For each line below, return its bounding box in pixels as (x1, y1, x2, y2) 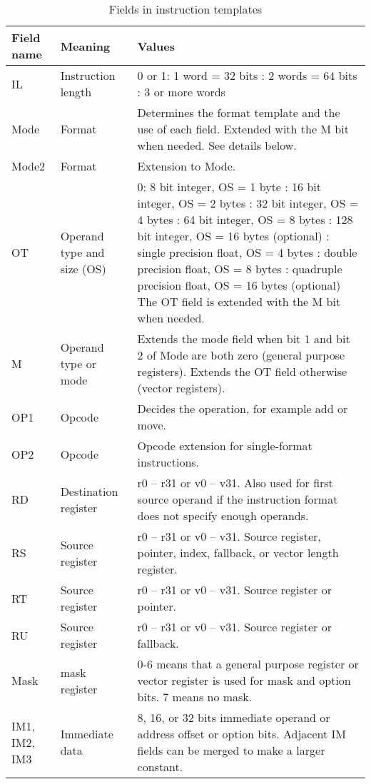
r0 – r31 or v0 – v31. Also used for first (137, 474, 333, 491)
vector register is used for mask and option (137, 672, 351, 688)
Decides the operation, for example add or (137, 400, 348, 417)
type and (60, 244, 105, 260)
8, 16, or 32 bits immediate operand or (137, 709, 330, 726)
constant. (137, 758, 183, 775)
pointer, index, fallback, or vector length (137, 544, 339, 561)
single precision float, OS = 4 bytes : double (137, 244, 357, 260)
